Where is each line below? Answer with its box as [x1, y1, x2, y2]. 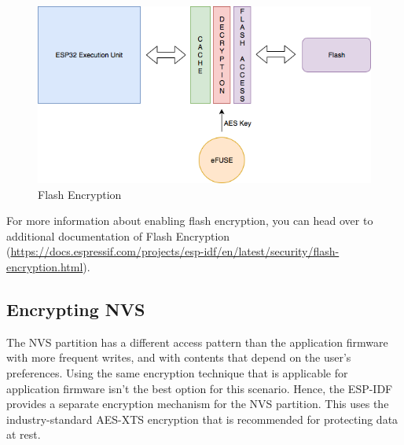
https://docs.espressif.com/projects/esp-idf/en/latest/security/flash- [10, 243, 340, 259]
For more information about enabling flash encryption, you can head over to [6, 212, 373, 229]
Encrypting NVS [6, 296, 145, 321]
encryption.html [6, 258, 83, 274]
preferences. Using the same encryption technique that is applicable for [6, 364, 348, 381]
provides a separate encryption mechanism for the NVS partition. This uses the [6, 395, 389, 412]
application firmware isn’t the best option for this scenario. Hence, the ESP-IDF [6, 380, 393, 396]
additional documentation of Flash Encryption [6, 227, 230, 244]
